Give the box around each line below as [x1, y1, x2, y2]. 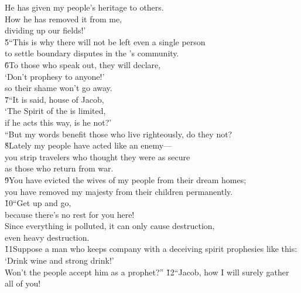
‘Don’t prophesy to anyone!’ [5, 70, 105, 82]
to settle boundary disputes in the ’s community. [5, 47, 179, 59]
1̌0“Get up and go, [5, 197, 71, 209]
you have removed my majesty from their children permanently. [5, 185, 233, 197]
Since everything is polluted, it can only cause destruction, [5, 220, 215, 232]
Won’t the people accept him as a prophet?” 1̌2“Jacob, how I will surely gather [5, 265, 289, 278]
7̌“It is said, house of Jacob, [5, 93, 104, 105]
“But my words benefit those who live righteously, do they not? [5, 127, 232, 140]
